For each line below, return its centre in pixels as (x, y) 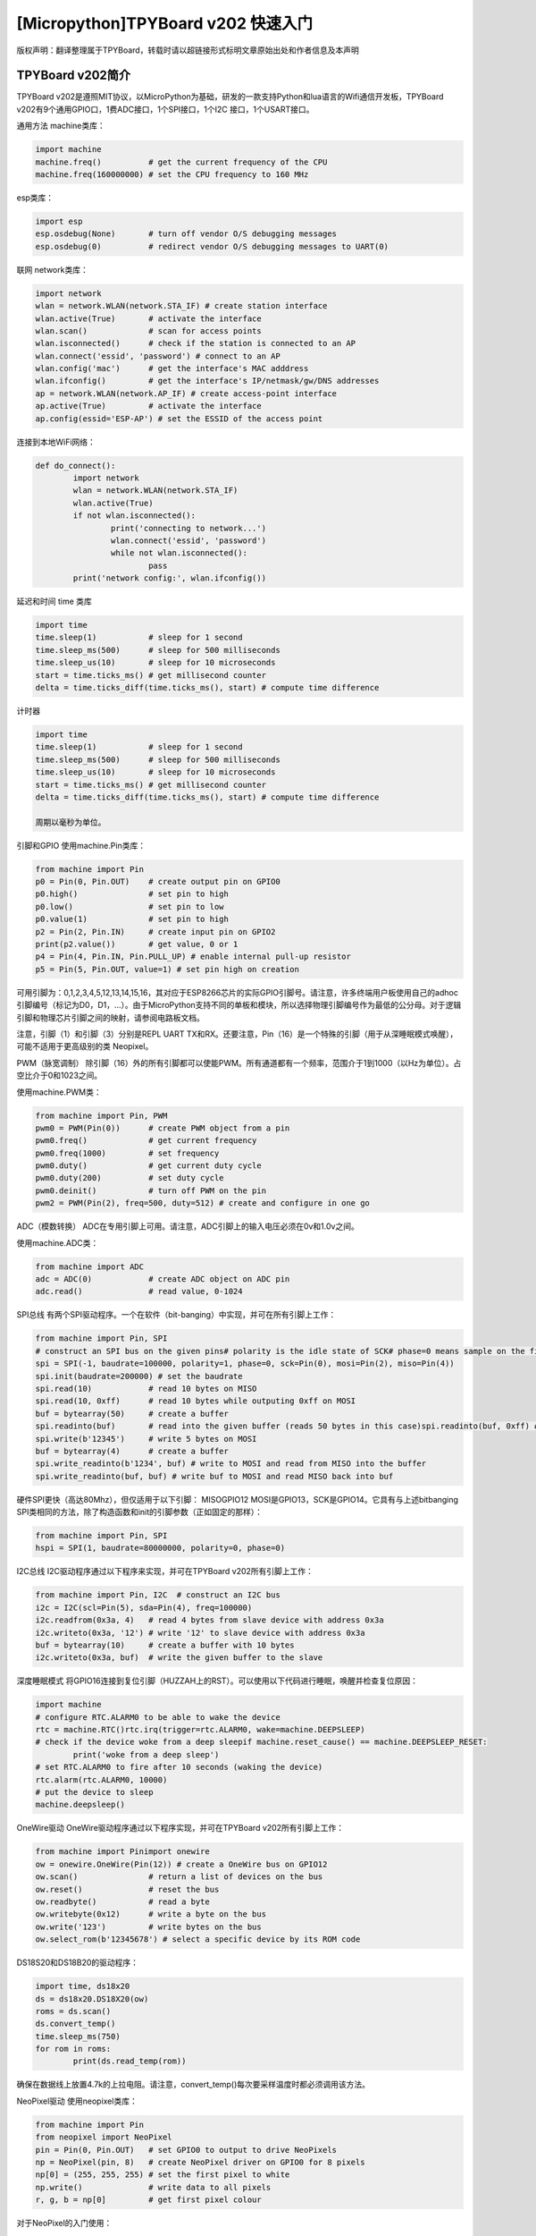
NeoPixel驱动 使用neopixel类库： (77, 2101)
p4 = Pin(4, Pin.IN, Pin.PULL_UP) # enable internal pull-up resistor (193, 957)
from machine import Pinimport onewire (122, 1852)
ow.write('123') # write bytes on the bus (149, 1927)
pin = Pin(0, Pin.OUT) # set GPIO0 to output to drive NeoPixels (186, 2150)
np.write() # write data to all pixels (153, 2187)
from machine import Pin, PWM (101, 1115)
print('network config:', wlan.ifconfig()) (170, 578)
